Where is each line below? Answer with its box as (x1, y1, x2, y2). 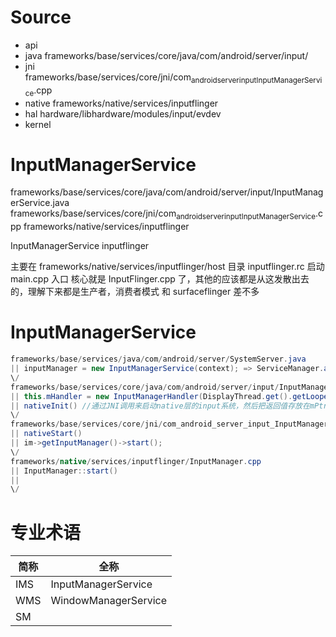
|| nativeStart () (10, 429, 83, 439)
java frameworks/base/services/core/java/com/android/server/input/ (24, 49, 309, 61)
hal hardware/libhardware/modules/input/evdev (24, 107, 222, 120)
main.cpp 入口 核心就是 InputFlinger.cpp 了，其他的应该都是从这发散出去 (10, 273, 310, 285)
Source (10, 6, 72, 29)
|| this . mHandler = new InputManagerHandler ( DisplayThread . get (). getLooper (10, 391, 333, 401)
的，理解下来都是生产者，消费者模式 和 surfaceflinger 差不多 (10, 286, 260, 298)
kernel (24, 118, 52, 130)
